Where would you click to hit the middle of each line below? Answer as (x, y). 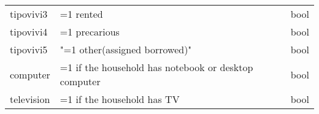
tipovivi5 (29, 49)
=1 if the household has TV (120, 99)
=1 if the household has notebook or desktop (156, 67)
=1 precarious (90, 32)
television (30, 99)
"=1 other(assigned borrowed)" (126, 49)
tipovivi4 (29, 32)
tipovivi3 (29, 14)
